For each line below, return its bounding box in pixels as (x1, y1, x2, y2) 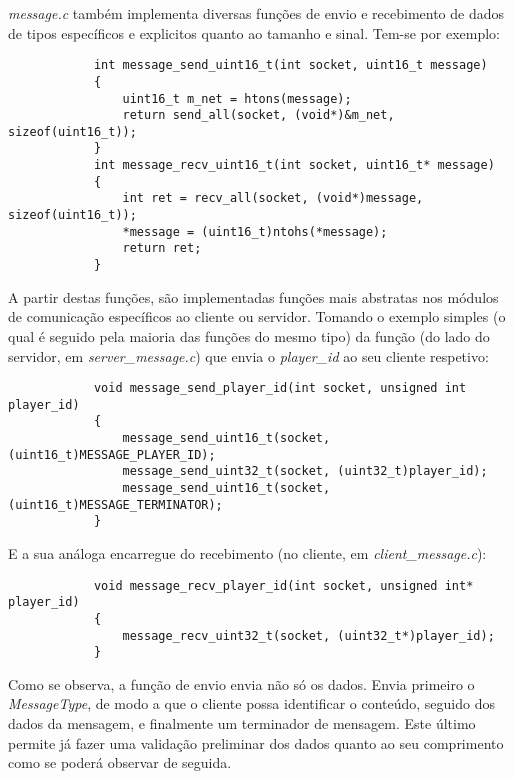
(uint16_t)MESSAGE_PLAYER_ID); (8, 447, 216, 462)
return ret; (122, 241, 202, 256)
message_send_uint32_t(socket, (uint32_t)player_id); (122, 464, 488, 479)
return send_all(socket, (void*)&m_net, (122, 108, 395, 123)
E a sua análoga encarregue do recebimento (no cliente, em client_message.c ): (8, 543, 487, 563)
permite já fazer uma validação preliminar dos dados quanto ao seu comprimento (8, 732, 504, 753)
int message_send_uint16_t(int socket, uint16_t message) (93, 58, 488, 73)
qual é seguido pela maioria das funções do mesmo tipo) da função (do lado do (8, 325, 490, 346)
